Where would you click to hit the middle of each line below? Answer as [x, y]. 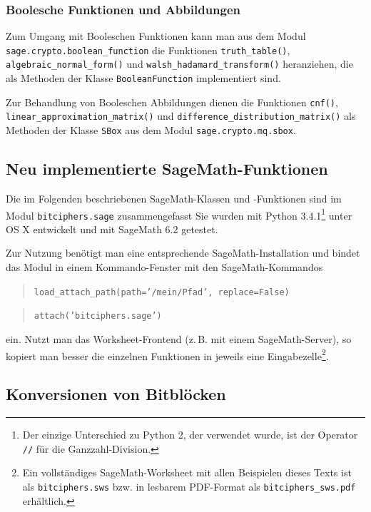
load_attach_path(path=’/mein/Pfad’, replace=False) [162, 292]
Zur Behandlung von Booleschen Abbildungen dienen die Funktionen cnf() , [172, 102]
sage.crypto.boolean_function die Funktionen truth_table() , [148, 50]
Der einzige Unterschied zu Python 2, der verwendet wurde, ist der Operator [190, 434]
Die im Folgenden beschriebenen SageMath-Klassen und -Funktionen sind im [174, 198]
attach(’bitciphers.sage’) [98, 316]
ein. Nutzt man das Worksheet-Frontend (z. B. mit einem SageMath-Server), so [179, 338]
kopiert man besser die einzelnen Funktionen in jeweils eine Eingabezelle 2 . [167, 354]
